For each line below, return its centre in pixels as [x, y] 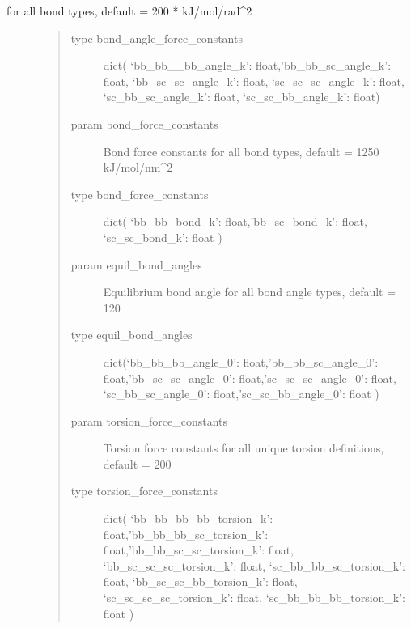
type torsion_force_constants [144, 491]
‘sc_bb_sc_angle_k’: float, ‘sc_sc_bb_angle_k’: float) [242, 97]
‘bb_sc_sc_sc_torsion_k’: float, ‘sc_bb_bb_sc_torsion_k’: [254, 565]
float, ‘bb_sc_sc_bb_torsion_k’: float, [200, 581]
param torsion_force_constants [149, 420]
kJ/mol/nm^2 [138, 167]
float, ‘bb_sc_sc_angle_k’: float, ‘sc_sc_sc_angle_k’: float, [254, 81]
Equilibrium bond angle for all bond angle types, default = [250, 292]
